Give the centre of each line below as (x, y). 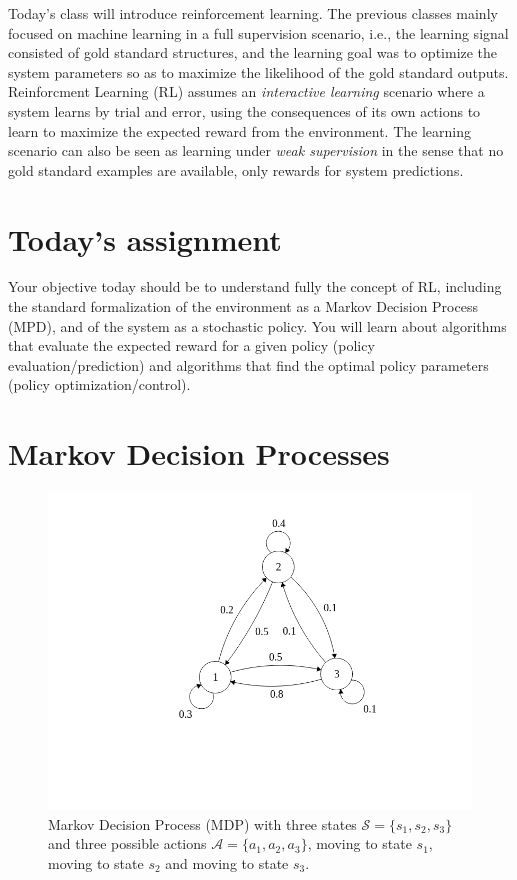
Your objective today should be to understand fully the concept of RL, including (255, 286)
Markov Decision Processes (199, 453)
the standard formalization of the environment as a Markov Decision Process (243, 306)
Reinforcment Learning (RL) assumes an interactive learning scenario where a (246, 91)
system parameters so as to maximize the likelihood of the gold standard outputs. (258, 71)
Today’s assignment (145, 238)
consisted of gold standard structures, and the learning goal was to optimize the (253, 52)
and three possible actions (127, 843)
